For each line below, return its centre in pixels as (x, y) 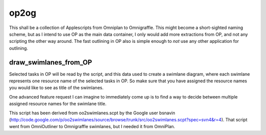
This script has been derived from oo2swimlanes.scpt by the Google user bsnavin (92, 113)
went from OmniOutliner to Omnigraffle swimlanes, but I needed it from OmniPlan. (92, 127)
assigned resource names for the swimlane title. (58, 104)
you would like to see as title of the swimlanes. (56, 88)
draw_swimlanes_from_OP (50, 62)
